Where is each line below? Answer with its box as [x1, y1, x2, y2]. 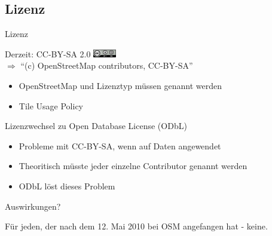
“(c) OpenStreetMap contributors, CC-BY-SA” [20, 59, 193, 72]
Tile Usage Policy [19, 99, 83, 112]
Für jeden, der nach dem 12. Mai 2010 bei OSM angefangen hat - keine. [5, 220, 268, 232]
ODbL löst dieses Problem [19, 179, 115, 192]
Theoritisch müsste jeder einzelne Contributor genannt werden [19, 160, 247, 172]
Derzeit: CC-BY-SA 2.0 [5, 47, 91, 60]
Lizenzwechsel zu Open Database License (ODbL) [5, 119, 187, 132]
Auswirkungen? [5, 200, 61, 212]
